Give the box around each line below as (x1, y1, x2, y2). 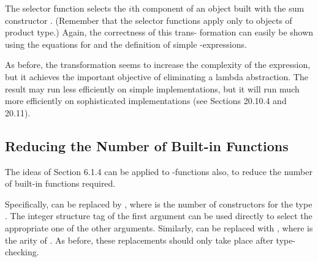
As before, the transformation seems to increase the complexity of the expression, (5, 58, 311, 71)
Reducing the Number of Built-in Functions (5, 136, 289, 155)
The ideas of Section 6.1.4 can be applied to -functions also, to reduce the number (5, 165, 312, 178)
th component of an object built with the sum (131, 2, 305, 14)
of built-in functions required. (5, 177, 116, 190)
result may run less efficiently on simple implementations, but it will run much (5, 82, 300, 95)
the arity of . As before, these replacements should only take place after (5, 233, 273, 246)
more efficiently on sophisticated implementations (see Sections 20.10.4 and (5, 94, 287, 107)
